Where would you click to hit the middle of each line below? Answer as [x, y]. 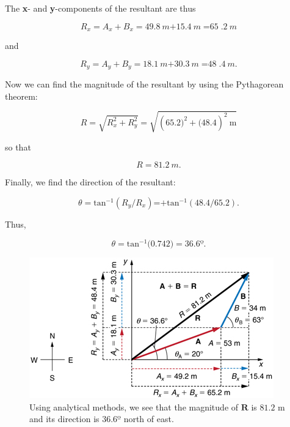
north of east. [149, 419]
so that [18, 147]
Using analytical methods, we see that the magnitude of [134, 407]
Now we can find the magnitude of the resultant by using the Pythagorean [144, 84]
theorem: [21, 96]
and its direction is [64, 419]
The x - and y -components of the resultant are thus [100, 8]
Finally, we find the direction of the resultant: [90, 182]
